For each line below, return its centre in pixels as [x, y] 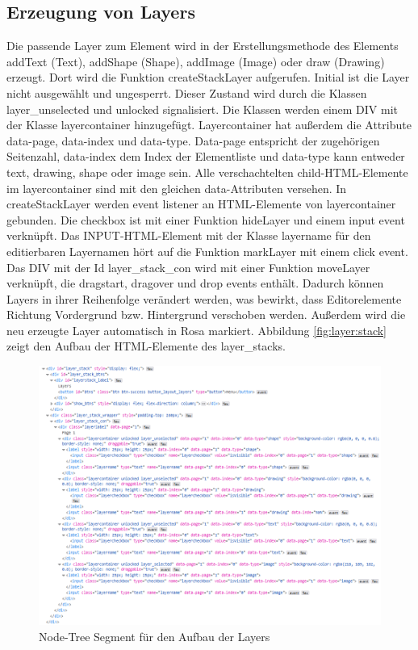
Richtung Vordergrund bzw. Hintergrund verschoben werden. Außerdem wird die [206, 315]
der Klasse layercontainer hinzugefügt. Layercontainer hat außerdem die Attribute [209, 125]
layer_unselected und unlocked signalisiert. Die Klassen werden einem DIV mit [203, 109]
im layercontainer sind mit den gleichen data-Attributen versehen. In [177, 188]
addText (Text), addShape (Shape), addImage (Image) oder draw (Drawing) [196, 61]
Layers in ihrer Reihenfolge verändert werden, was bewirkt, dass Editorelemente [204, 298]
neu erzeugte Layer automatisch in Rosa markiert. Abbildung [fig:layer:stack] [196, 330]
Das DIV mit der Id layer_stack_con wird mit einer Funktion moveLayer [188, 267]
